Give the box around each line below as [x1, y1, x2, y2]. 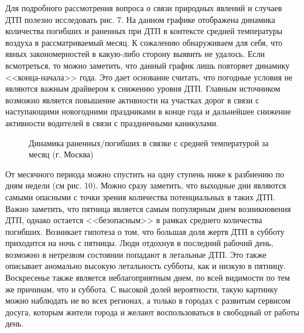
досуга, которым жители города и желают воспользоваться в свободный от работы [5, 305, 299, 318]
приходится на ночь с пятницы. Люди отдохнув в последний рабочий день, [5, 237, 274, 249]
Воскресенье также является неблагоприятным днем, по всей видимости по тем [5, 271, 290, 284]
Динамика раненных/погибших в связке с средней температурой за [29, 136, 269, 149]
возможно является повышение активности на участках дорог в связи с [5, 93, 259, 106]
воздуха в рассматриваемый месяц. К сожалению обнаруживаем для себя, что [5, 36, 283, 48]
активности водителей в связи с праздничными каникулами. [5, 116, 218, 129]
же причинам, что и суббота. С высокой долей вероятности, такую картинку [5, 282, 278, 295]
